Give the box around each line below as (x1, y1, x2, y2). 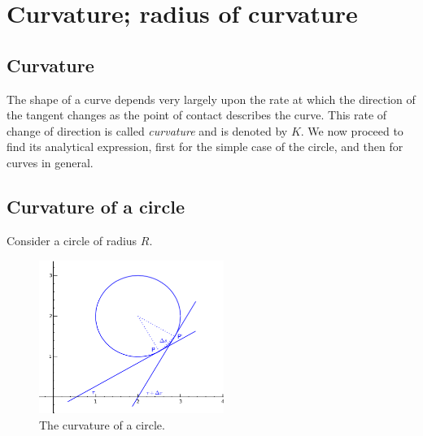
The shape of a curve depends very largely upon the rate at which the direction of (7, 90, 416, 107)
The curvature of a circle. (39, 416, 165, 433)
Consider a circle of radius (7, 231, 137, 248)
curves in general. (7, 153, 94, 171)
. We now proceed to (300, 122, 403, 139)
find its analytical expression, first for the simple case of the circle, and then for (7, 138, 403, 155)
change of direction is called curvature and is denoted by (7, 122, 288, 139)
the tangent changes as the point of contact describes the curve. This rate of (7, 106, 387, 123)
